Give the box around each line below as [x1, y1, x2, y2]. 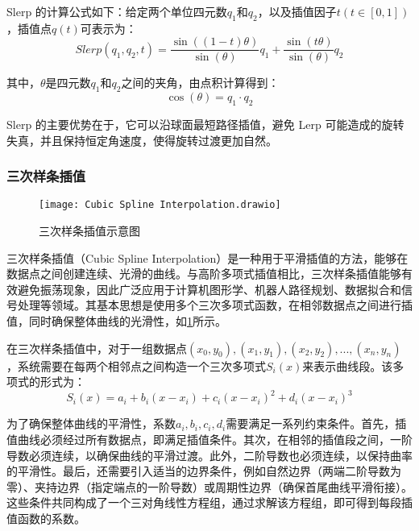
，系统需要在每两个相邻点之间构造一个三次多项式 [6, 357, 266, 374]
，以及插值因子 [257, 3, 337, 19]
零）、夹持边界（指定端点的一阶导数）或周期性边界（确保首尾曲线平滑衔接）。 [6, 478, 413, 495]
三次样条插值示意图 [39, 222, 140, 239]
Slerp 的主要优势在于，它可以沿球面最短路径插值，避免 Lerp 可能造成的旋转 [6, 116, 404, 133]
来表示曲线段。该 [302, 357, 393, 374]
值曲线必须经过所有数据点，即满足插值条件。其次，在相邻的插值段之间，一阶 [6, 430, 413, 447]
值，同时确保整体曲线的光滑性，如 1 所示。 [6, 313, 226, 330]
